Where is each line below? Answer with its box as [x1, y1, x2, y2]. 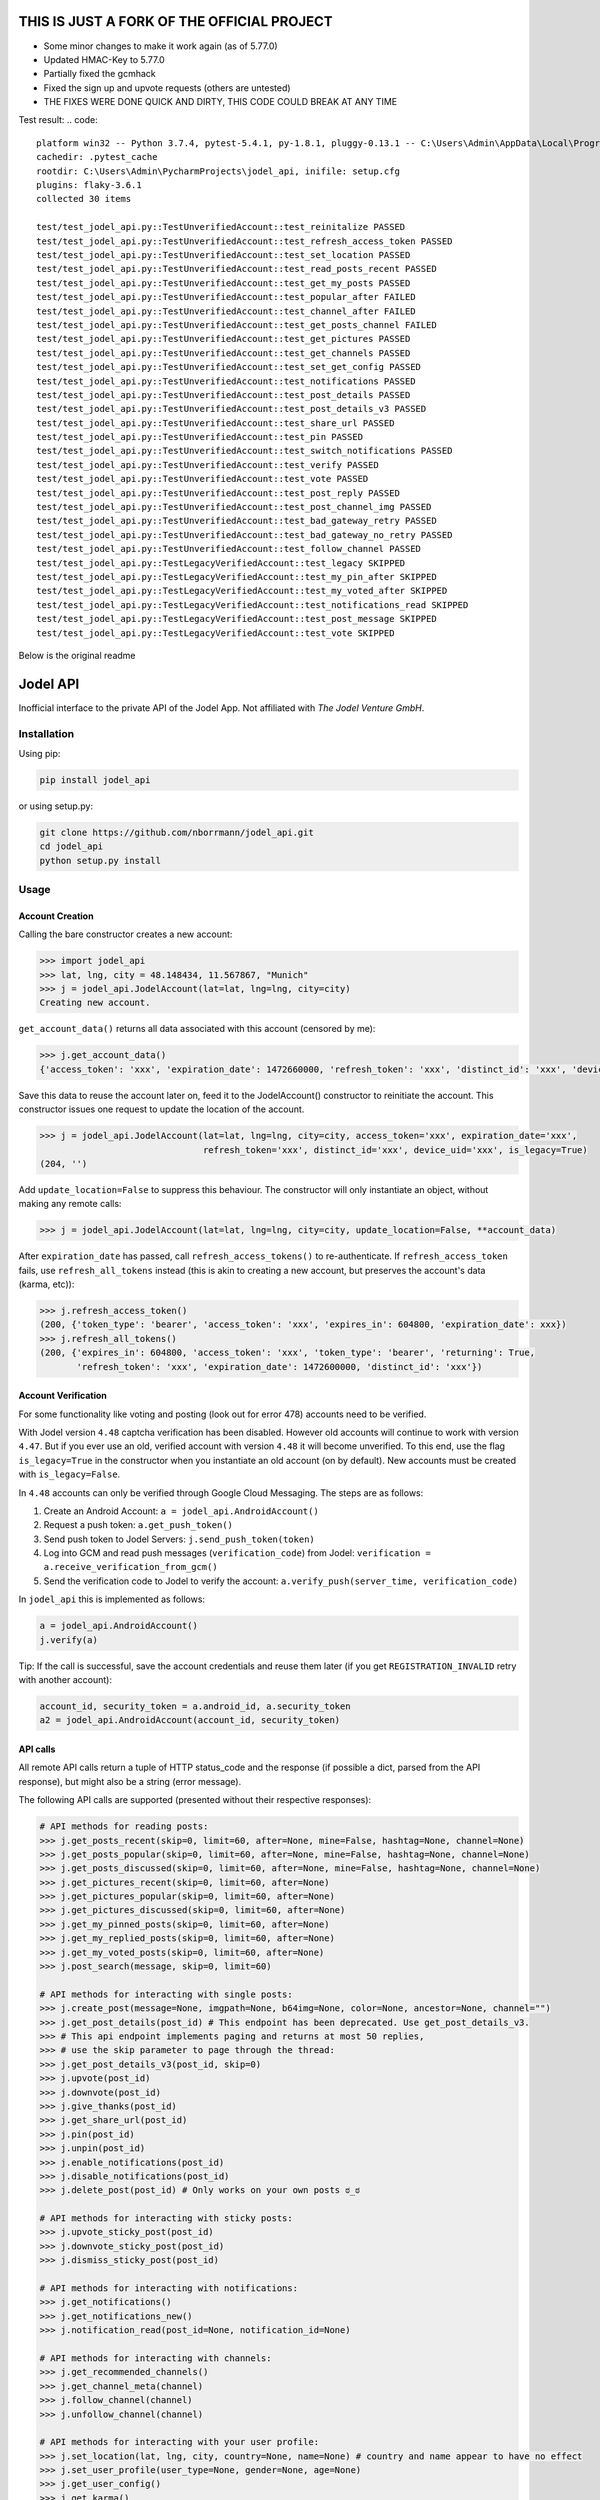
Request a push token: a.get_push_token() [43, 1519, 234, 1531]
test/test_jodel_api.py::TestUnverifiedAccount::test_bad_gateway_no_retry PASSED [36, 529, 453, 540]
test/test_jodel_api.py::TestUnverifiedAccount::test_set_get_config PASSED [36, 361, 422, 373]
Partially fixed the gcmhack [43, 68, 156, 80]
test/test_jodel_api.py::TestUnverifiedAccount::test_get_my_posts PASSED [36, 277, 411, 289]
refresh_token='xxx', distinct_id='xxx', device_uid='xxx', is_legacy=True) [202, 1144, 589, 1155]
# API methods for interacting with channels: [39, 2352, 272, 2364]
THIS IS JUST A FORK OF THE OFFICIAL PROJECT [18, 13, 333, 30]
